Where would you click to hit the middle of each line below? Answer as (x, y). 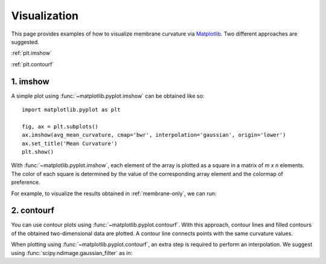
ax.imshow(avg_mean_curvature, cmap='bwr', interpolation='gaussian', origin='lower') (154, 135)
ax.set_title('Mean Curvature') (70, 143)
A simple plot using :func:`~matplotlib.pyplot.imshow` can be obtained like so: (108, 96)
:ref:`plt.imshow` (32, 53)
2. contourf (33, 211)
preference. (26, 182)
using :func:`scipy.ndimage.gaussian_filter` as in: (72, 253)
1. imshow (30, 81)
